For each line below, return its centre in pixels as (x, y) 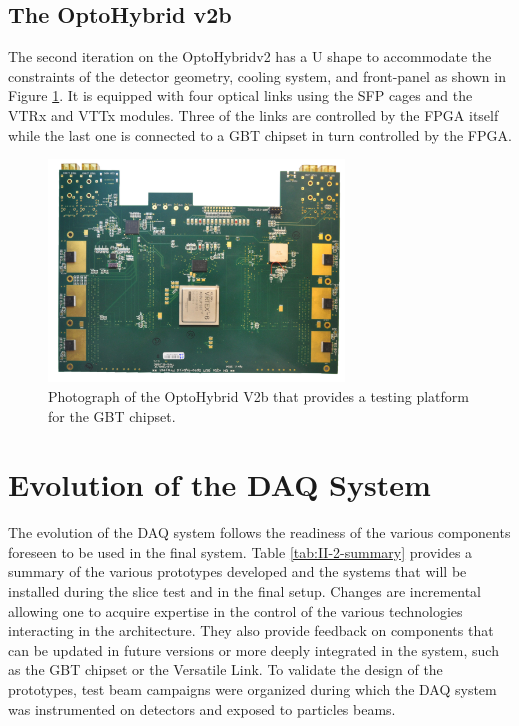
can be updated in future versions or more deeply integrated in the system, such (253, 649)
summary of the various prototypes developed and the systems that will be (237, 571)
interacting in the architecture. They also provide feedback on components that (251, 630)
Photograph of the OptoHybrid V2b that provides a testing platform (258, 395)
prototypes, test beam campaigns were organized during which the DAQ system (252, 689)
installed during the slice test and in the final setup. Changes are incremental (245, 591)
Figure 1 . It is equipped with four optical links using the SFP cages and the (240, 95)
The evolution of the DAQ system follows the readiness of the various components (259, 532)
